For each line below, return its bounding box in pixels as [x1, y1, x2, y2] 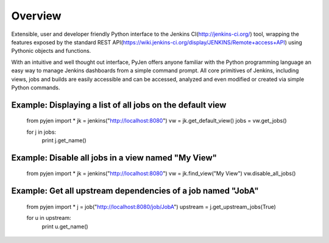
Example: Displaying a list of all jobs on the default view [11, 100, 227, 110]
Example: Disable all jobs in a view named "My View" [11, 152, 218, 163]
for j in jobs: [26, 128, 57, 135]
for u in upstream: [26, 214, 71, 222]
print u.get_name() [41, 222, 88, 230]
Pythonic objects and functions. [11, 47, 91, 55]
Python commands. [11, 84, 60, 91]
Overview [11, 9, 62, 22]
